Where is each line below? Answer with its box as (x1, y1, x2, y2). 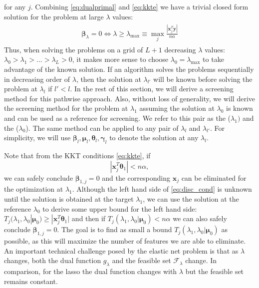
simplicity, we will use (4, 132, 71, 143)
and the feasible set (112, 255, 171, 266)
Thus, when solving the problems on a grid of (4, 44, 143, 54)
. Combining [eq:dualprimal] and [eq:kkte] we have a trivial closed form (30, 1, 249, 11)
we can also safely (173, 213, 227, 224)
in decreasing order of (4, 73, 70, 84)
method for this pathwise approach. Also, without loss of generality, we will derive (4, 93, 255, 103)
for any (4, 1, 26, 11)
